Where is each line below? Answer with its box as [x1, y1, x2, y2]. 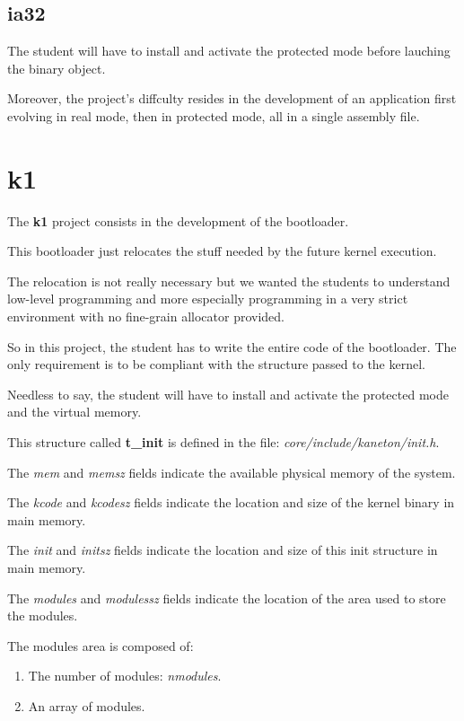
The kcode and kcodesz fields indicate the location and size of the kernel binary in [7, 493, 455, 512]
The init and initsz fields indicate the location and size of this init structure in [7, 541, 438, 559]
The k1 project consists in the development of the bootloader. [7, 211, 349, 230]
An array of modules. [28, 696, 145, 715]
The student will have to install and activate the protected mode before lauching [7, 41, 451, 60]
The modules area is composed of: [7, 636, 194, 655]
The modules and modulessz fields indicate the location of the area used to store [7, 588, 446, 607]
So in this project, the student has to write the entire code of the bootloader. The [7, 337, 457, 356]
